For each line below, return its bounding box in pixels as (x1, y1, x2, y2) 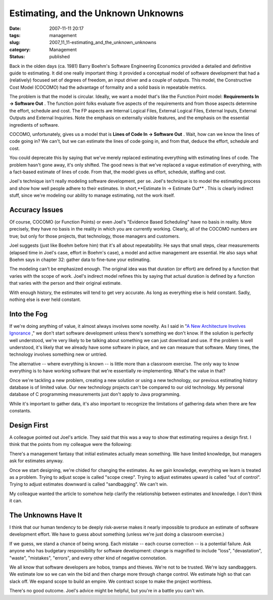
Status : (9, 54, 25, 60)
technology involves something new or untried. (9, 351, 107, 357)
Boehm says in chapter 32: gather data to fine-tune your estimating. (9, 256, 151, 262)
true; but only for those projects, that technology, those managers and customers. (9, 233, 180, 239)
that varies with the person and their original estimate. (9, 280, 122, 286)
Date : (9, 25, 21, 31)
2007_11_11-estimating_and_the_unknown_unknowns (49, 40, 157, 46)
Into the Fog (9, 310, 48, 318)
